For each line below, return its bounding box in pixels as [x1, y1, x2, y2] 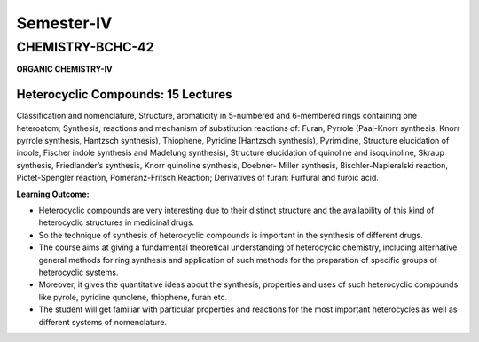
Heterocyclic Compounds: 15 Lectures [16, 87, 232, 102]
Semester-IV [16, 13, 113, 33]
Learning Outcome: [16, 189, 90, 199]
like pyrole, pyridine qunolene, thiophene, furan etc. [38, 291, 228, 302]
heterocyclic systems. [38, 267, 119, 277]
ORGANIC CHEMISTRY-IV [16, 64, 113, 74]
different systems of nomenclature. [38, 316, 168, 327]
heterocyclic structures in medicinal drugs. [38, 217, 195, 228]
